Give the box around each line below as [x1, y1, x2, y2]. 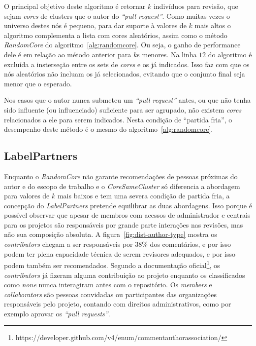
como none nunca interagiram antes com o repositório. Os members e [4, 279, 212, 290]
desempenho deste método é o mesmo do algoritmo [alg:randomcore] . [4, 124, 213, 134]
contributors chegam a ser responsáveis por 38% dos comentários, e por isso [4, 239, 231, 249]
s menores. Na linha [137, 49, 197, 59]
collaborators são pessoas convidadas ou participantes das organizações [4, 289, 217, 299]
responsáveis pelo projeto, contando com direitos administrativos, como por [4, 299, 231, 309]
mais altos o [194, 20, 231, 31]
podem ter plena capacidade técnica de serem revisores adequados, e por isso [4, 248, 235, 259]
